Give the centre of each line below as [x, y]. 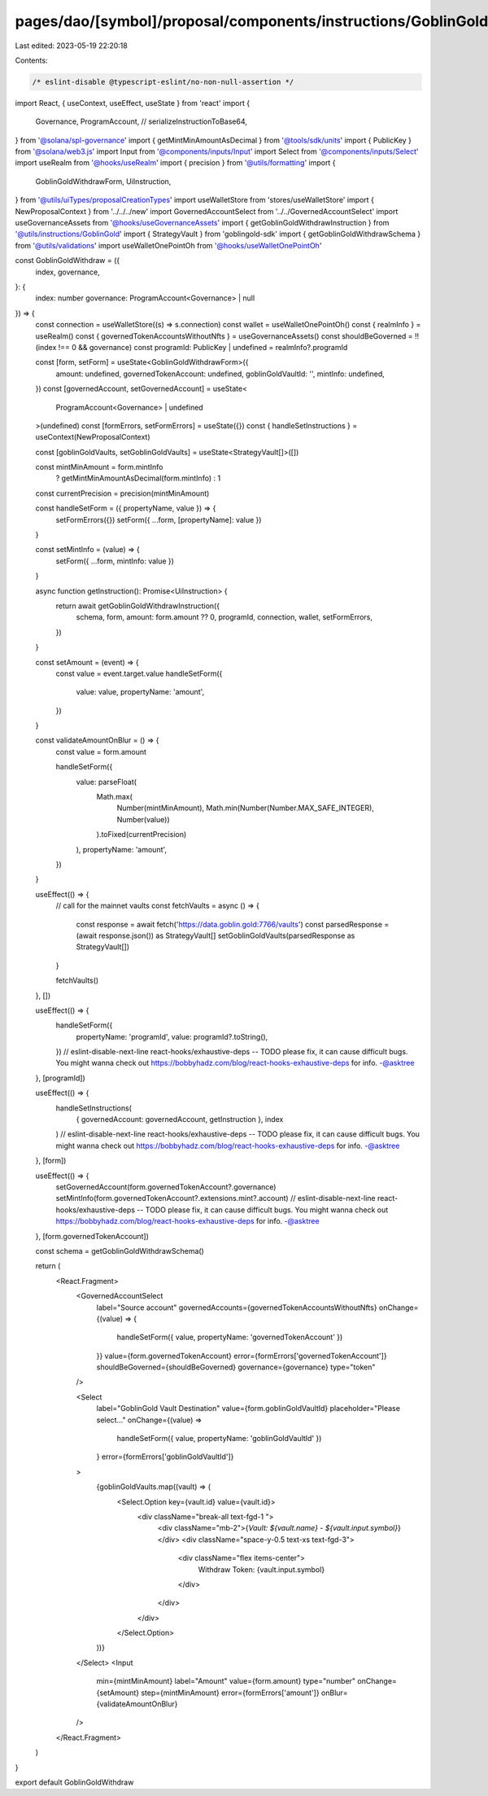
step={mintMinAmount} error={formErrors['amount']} [231, 1693]
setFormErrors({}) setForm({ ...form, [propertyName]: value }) [159, 519]
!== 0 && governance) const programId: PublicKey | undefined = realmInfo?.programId [203, 347]
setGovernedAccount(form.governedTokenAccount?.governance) [166, 1187]
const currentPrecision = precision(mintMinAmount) [122, 493]
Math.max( [115, 797]
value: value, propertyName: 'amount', [140, 692]
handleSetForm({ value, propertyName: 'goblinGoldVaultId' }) [219, 1439]
